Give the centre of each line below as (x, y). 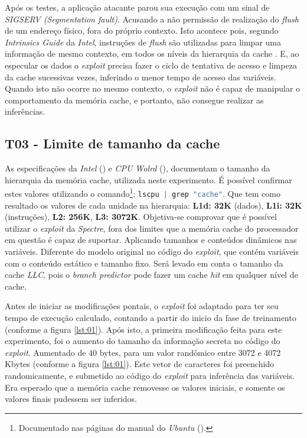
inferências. (25, 111)
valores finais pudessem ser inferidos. (71, 399)
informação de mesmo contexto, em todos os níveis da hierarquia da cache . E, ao (152, 53)
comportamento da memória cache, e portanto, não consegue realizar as (134, 100)
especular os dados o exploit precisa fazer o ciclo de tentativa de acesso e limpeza (151, 65)
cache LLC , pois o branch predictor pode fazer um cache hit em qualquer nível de (151, 275)
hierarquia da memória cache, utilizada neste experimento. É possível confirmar (148, 179)
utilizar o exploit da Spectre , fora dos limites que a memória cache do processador (152, 228)
